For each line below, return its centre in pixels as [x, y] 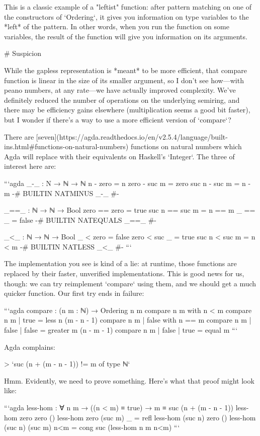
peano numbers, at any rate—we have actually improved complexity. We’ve [120, 90]
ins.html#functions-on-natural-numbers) [66, 146]
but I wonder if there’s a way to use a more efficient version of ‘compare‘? [118, 119]
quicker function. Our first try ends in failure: [74, 293]
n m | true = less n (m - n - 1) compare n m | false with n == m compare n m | [128, 320]
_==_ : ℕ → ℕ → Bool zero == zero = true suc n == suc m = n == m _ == [130, 210]
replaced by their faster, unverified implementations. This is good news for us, [124, 273]
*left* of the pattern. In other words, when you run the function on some [117, 26]
